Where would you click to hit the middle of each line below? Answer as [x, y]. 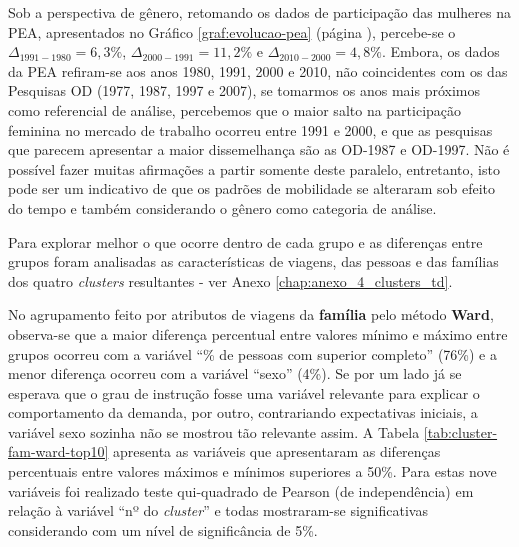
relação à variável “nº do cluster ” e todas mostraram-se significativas [218, 510]
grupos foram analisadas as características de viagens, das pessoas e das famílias [253, 261]
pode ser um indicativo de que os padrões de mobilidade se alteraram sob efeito [252, 188]
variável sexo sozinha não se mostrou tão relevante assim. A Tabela [214, 431]
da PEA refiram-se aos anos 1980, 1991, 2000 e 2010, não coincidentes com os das [258, 70]
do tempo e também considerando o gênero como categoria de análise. [222, 207]
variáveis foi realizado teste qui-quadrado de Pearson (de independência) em [241, 490]
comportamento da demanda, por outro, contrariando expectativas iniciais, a [243, 412]
